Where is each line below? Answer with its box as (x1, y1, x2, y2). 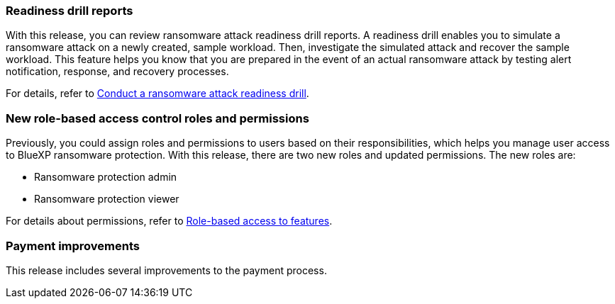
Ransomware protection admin (34, 171, 177, 184)
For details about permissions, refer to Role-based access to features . (6, 215, 333, 227)
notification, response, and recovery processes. (6, 65, 229, 78)
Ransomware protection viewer (34, 193, 179, 206)
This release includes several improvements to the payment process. (6, 264, 327, 276)
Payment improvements (6, 238, 140, 253)
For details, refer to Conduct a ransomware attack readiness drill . (6, 87, 309, 100)
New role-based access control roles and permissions (6, 111, 309, 125)
